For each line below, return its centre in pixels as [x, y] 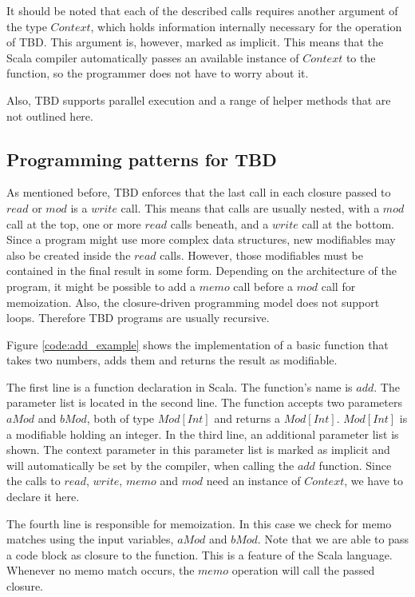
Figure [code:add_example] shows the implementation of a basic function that [198, 344]
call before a [263, 286]
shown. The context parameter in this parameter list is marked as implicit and [198, 450]
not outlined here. [50, 115]
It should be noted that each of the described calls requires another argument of [202, 10]
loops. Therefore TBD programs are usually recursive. [138, 318]
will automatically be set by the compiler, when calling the [150, 465]
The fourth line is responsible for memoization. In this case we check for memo [199, 523]
